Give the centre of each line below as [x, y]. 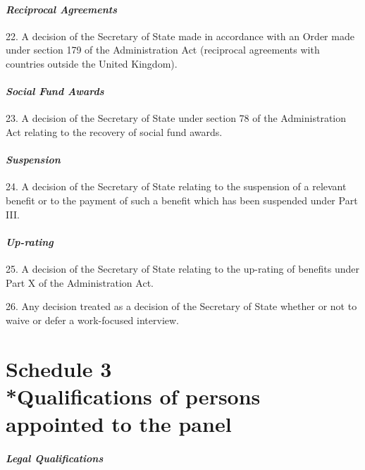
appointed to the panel [119, 423]
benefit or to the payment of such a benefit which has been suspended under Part [182, 200]
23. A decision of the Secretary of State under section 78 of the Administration [176, 118]
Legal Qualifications [55, 458]
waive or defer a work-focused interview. [92, 320]
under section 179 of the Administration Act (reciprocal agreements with [163, 50]
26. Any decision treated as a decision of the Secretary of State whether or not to [181, 306]
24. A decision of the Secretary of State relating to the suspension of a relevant [176, 186]
